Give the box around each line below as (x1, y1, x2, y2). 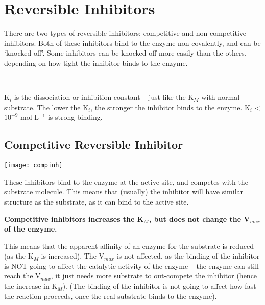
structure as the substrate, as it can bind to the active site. (4, 196, 189, 207)
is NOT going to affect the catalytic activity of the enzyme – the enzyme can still (4, 260, 259, 271)
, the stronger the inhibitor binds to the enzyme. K (90, 101, 250, 112)
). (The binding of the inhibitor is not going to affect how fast (62, 281, 256, 291)
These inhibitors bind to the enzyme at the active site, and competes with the (4, 176, 248, 187)
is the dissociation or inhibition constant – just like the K (14, 92, 194, 103)
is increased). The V (41, 250, 105, 261)
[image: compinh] (4, 162, 63, 169)
